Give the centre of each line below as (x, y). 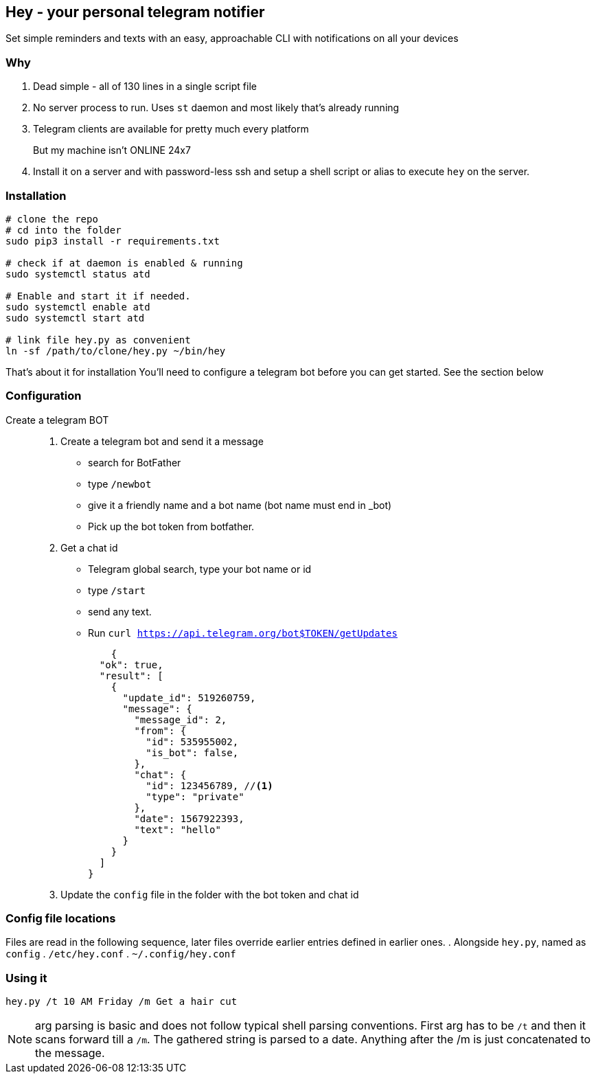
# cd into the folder (64, 230)
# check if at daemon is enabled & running (124, 263)
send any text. (120, 611)
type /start (117, 590)
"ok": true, (131, 665)
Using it (26, 978)
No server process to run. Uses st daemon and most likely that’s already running (216, 108)
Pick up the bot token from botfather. (171, 526)
